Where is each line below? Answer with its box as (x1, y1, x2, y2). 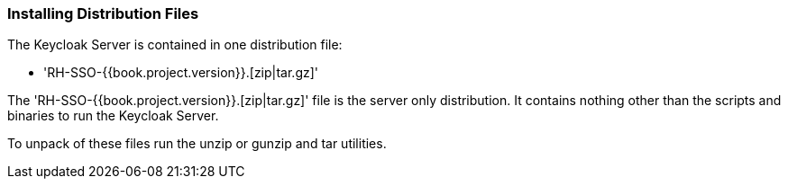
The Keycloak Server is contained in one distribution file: (7, 37, 343, 53)
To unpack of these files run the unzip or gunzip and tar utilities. (7, 136, 387, 152)
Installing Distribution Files (7, 4, 199, 22)
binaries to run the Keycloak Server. (7, 108, 219, 124)
